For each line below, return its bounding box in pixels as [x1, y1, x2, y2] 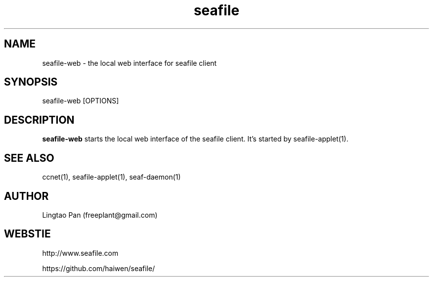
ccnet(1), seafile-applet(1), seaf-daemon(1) [42, 173, 181, 182]
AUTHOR [4, 189, 49, 202]
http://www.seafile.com [42, 248, 119, 257]
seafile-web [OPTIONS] [42, 96, 119, 105]
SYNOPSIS [4, 76, 58, 89]
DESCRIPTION [4, 113, 75, 126]
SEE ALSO [4, 151, 54, 164]
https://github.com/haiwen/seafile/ [42, 264, 155, 273]
